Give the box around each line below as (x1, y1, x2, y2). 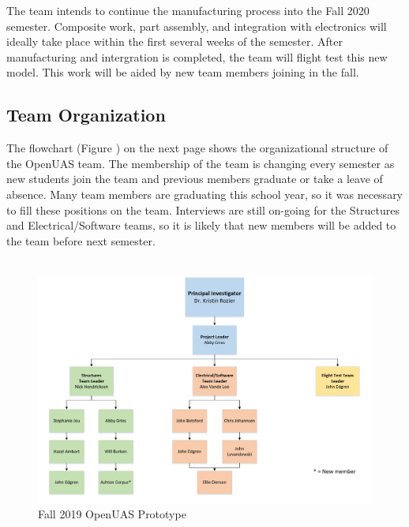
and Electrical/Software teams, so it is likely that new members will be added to (6, 217, 396, 234)
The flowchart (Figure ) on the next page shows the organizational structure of (6, 140, 388, 156)
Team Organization (6, 103, 166, 127)
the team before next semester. (6, 232, 156, 249)
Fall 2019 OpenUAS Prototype (38, 506, 186, 522)
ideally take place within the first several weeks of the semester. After (6, 33, 343, 50)
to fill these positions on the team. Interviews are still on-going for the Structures (6, 201, 400, 218)
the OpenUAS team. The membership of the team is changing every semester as (6, 155, 395, 171)
